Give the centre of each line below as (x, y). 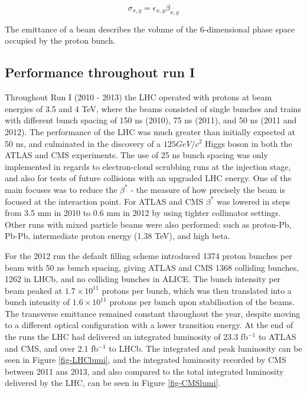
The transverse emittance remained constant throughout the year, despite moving (153, 313)
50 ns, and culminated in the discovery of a (83, 143)
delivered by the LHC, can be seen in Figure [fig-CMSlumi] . (113, 383)
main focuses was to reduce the (61, 189)
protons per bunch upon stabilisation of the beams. (202, 302)
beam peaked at (34, 290)
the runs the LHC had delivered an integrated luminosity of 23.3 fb (126, 337)
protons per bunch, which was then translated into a (197, 290)
